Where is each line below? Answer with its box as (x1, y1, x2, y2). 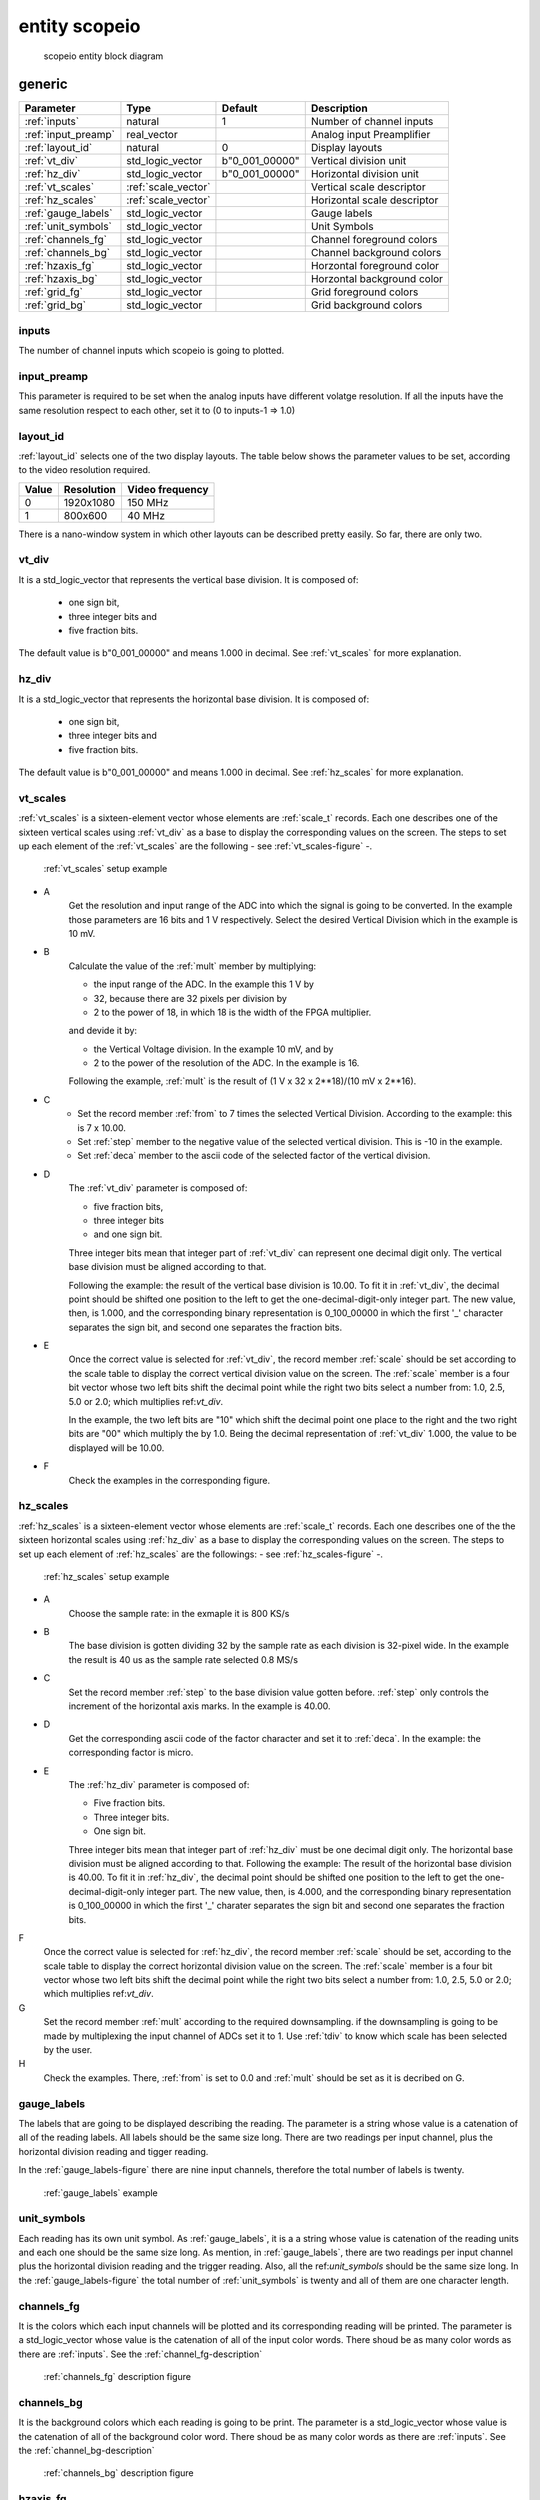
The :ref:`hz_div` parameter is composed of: (68, 1779, 250, 1790)
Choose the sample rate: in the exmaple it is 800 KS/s (68, 1607, 290, 1619)
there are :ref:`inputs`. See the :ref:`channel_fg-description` (18, 2348, 263, 2360)
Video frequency (126, 482, 209, 496)
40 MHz (126, 508, 165, 522)
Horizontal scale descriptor (310, 193, 439, 207)
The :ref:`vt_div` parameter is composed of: (68, 1182, 248, 1194)
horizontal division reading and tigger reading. (18, 2145, 209, 2157)
